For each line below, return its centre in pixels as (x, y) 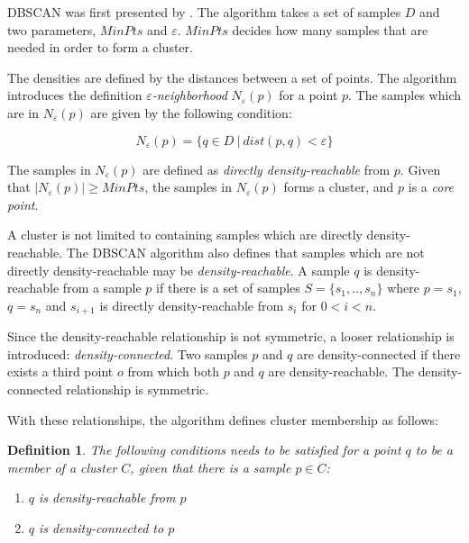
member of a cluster (62, 467)
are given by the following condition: (191, 112)
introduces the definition (75, 95)
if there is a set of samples (228, 288)
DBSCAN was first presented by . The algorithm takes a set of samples (204, 12)
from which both (173, 371)
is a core (431, 187)
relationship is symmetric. (138, 389)
